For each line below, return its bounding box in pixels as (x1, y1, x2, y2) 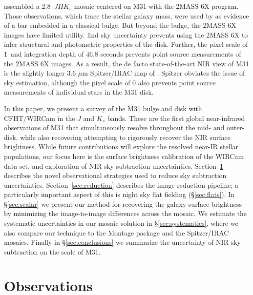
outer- (226, 122, 245, 133)
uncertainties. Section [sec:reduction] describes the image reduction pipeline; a (4, 179, 238, 190)
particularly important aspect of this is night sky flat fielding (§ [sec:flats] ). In (4, 189, 235, 199)
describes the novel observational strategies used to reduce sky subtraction (4, 170, 227, 180)
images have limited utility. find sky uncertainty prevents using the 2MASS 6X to (4, 29, 248, 39)
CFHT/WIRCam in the (4, 113, 75, 123)
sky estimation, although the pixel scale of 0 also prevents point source (4, 77, 216, 87)
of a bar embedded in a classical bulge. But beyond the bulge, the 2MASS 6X (4, 20, 236, 30)
